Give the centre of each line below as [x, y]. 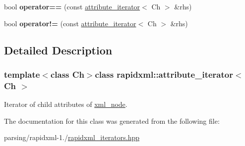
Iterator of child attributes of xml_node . [66, 104]
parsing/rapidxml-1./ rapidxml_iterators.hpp [72, 137]
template [22, 74]
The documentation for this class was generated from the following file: [112, 121]
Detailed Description [58, 50]
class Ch [67, 74]
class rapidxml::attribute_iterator [164, 74]
